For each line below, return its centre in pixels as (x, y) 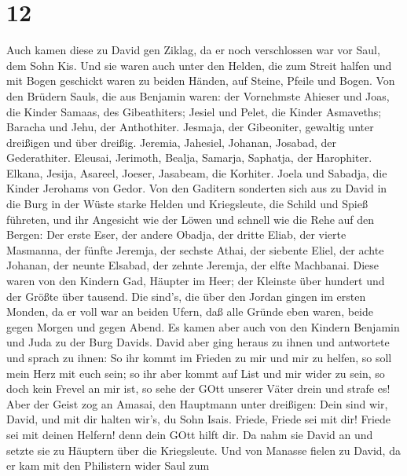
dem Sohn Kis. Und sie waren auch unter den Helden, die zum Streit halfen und (199, 65)
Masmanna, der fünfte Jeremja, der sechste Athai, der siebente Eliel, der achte (195, 249)
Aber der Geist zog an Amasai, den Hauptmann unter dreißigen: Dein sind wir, (197, 403)
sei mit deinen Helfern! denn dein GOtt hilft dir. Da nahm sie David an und (190, 434)
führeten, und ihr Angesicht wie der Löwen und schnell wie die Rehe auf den (191, 219)
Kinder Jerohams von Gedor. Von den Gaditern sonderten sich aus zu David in (197, 188)
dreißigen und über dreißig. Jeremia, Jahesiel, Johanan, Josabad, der (172, 142)
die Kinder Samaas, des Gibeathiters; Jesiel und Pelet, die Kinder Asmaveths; (194, 111)
